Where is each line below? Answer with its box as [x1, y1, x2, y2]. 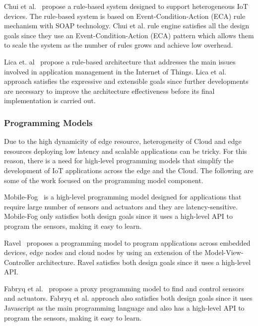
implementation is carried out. [4, 95, 96, 106]
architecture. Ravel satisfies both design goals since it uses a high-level [37, 257, 251, 267]
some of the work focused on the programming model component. [4, 175, 203, 185]
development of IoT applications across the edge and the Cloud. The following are [4, 165, 254, 175]
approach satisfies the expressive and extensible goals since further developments [4, 76, 249, 86]
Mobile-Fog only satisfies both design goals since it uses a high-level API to [4, 211, 233, 221]
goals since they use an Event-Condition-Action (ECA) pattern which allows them [4, 30, 254, 40]
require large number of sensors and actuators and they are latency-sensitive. [4, 201, 238, 211]
